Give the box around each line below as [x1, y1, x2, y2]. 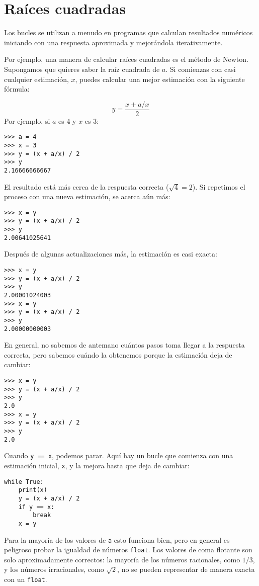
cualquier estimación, [4, 73, 69, 84]
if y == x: [18, 503, 55, 511]
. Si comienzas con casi [165, 63, 236, 74]
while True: [4, 478, 44, 485]
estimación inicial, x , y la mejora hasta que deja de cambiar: [4, 460, 190, 470]
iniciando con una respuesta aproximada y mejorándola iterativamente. [4, 37, 223, 47]
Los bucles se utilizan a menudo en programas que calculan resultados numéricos [4, 27, 253, 38]
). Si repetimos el [192, 181, 245, 192]
